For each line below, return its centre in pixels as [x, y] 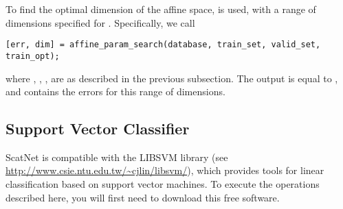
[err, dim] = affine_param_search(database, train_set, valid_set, [163, 45]
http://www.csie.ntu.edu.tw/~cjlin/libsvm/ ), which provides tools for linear [165, 170]
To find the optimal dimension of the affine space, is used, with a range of [161, 9]
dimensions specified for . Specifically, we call [100, 22]
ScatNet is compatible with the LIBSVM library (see [117, 157]
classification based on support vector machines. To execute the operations [163, 184]
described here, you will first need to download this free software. [143, 197]
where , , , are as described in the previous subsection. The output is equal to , [172, 78]
